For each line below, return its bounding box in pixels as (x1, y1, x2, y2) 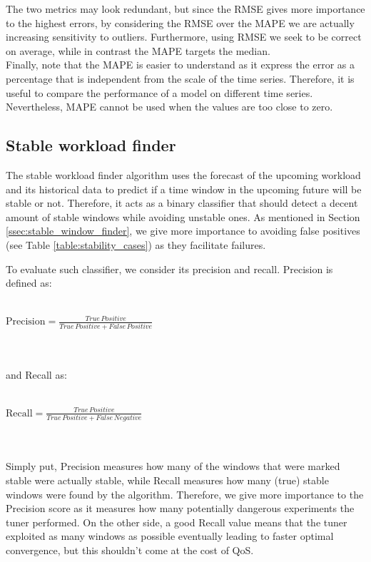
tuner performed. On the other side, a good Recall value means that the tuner (6, 514, 347, 529)
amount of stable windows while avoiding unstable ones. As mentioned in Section (6, 209, 360, 224)
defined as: (6, 275, 52, 290)
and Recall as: (6, 367, 67, 382)
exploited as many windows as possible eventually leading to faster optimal (6, 528, 334, 543)
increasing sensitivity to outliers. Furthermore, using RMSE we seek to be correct (6, 29, 362, 44)
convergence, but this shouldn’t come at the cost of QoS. (6, 543, 254, 558)
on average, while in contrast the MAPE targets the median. (6, 43, 270, 58)
